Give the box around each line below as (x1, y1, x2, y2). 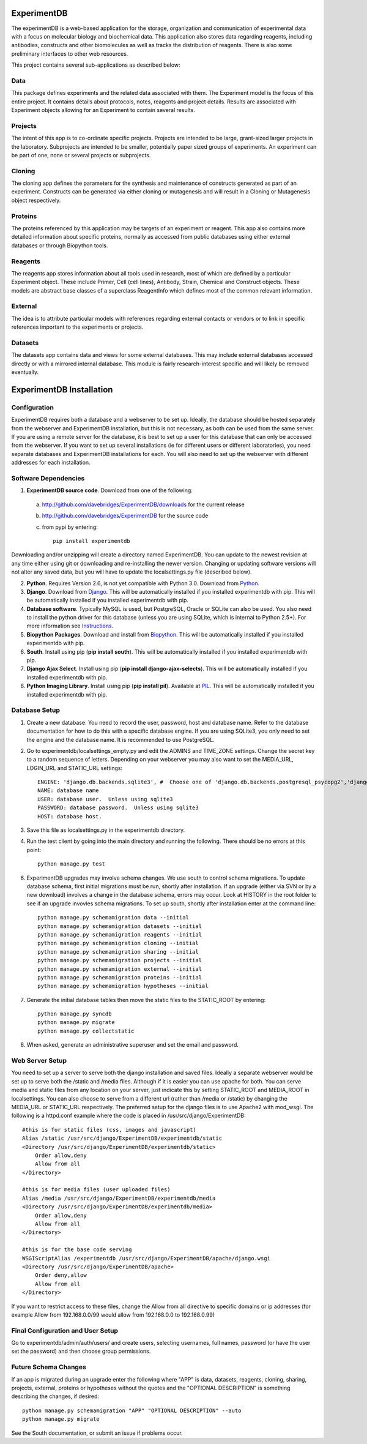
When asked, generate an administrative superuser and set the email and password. (26, 1041, 239, 1049)
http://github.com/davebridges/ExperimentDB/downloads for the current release (42, 501, 245, 508)
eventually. (11, 368, 39, 376)
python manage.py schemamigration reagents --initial (37, 931, 202, 938)
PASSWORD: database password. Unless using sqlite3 (37, 804, 199, 811)
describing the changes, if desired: (11, 1393, 99, 1400)
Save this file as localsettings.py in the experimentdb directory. (26, 826, 185, 834)
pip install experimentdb (53, 537, 131, 544)
